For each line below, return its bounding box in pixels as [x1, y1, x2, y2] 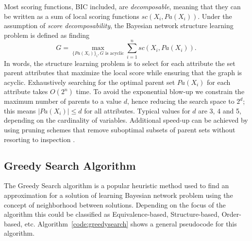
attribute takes [4, 86, 48, 96]
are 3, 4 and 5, [198, 105, 241, 115]
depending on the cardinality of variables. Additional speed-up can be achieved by [4, 115, 248, 125]
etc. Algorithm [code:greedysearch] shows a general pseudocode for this [24, 218, 237, 228]
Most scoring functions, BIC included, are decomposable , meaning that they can [4, 1, 241, 11]
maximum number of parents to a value [4, 96, 122, 106]
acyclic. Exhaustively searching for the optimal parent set [4, 77, 175, 87]
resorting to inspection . [4, 134, 75, 144]
